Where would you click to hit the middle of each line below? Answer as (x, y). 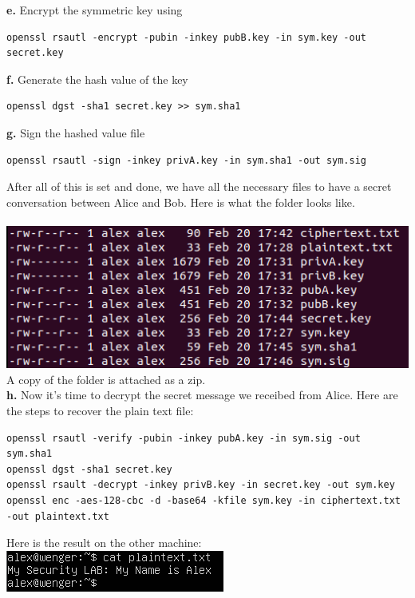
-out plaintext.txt (58, 516)
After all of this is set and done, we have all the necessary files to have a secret (199, 186)
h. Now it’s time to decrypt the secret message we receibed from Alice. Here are (202, 395)
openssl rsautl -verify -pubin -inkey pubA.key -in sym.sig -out (184, 438)
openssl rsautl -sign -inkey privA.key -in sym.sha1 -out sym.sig (187, 160)
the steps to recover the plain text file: (100, 410)
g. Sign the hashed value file (76, 132)
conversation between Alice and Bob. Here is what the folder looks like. (181, 202)
